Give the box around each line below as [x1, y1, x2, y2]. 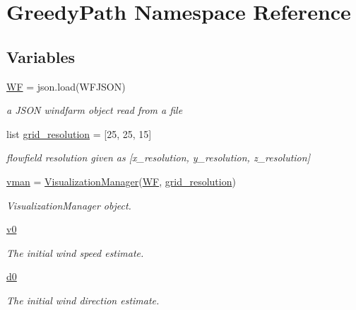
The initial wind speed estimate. [6, 245, 144, 260]
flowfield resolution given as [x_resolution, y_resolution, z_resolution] [6, 150, 310, 165]
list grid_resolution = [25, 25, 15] [6, 126, 152, 141]
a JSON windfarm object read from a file [6, 103, 183, 117]
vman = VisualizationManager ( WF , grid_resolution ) [6, 173, 236, 188]
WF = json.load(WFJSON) [6, 79, 126, 93]
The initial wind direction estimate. [6, 292, 160, 307]
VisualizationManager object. [6, 197, 131, 212]
